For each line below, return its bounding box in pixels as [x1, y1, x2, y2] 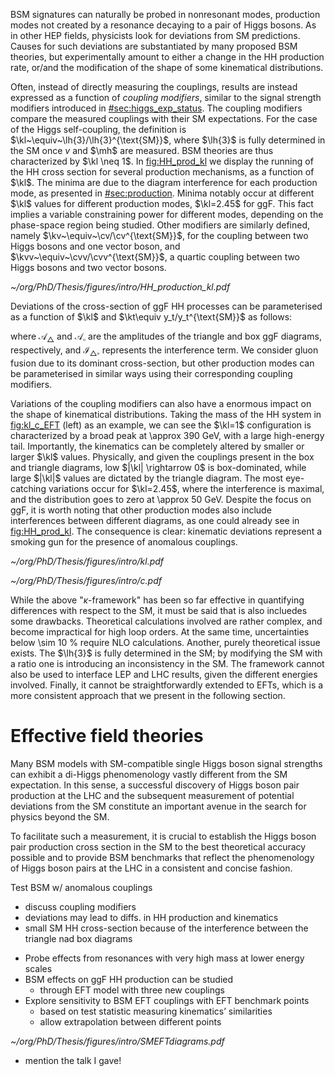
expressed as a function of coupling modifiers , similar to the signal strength [10, 92, 322, 103]
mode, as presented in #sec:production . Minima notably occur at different [10, 187, 315, 199]
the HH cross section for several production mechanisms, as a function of [10, 166, 315, 178]
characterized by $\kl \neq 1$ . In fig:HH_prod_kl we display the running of [10, 155, 314, 167]
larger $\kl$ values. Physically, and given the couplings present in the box [10, 450, 315, 463]
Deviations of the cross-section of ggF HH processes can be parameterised [10, 300, 323, 312]
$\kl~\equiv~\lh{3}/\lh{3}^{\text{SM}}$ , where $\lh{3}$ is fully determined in [10, 134, 326, 146]
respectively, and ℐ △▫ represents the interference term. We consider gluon [10, 344, 319, 358]
